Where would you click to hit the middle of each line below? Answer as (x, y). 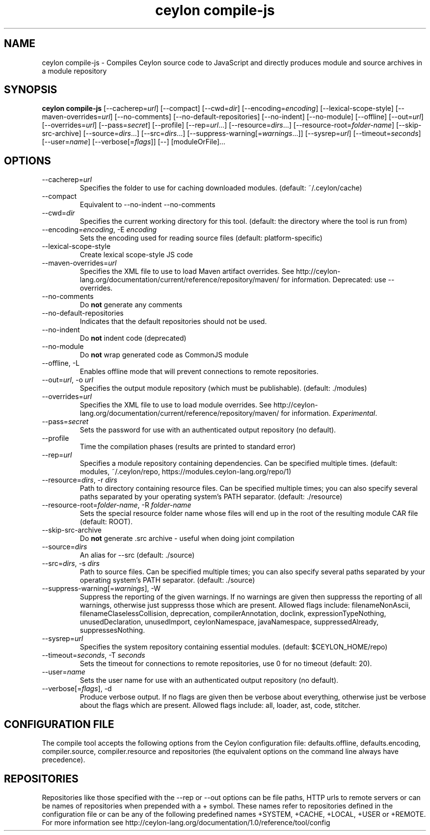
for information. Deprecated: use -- (338, 280)
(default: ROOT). (106, 522)
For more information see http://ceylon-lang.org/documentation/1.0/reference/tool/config (186, 822)
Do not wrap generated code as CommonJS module (164, 355)
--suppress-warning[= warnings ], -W (101, 589)
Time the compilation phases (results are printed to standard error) (188, 447)
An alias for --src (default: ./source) (137, 555)
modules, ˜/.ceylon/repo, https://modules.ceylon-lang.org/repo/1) (186, 472)
